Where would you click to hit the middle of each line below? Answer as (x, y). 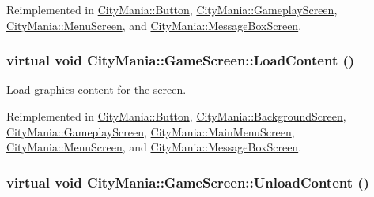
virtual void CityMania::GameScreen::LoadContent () (181, 60)
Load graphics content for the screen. (96, 89)
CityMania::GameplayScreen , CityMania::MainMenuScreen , (151, 131)
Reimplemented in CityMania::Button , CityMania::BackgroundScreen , (176, 116)
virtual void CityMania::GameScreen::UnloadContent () (188, 182)
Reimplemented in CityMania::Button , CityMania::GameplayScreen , (172, 9)
